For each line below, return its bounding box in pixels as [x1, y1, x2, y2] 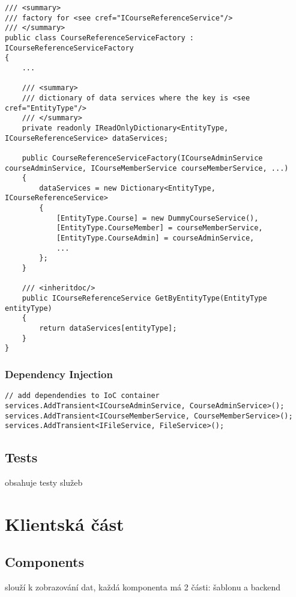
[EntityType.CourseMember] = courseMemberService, [56, 224, 263, 233]
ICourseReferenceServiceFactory [5, 43, 134, 52]
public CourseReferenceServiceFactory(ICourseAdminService [22, 153, 263, 162]
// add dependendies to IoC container [5, 391, 160, 400]
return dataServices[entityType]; [39, 324, 177, 332]
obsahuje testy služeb [5, 476, 83, 489]
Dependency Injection [5, 366, 113, 381]
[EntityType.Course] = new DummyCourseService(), [56, 213, 259, 222]
